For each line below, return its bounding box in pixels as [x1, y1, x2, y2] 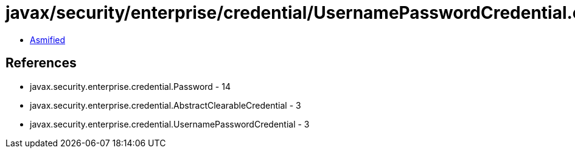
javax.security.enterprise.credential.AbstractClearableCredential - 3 [30, 100, 301, 110]
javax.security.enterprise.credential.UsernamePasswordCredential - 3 [30, 118, 310, 129]
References [5, 55, 77, 71]
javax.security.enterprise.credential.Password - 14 [30, 81, 231, 92]
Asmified [30, 34, 66, 45]
